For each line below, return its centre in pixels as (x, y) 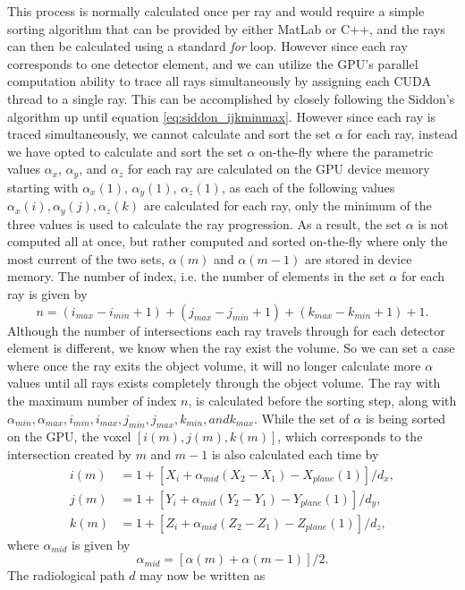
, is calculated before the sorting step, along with (322, 401)
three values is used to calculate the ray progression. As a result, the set (204, 223)
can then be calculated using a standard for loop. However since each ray (207, 46)
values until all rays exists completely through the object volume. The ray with (224, 383)
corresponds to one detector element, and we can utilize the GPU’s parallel (213, 63)
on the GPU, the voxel (69, 436)
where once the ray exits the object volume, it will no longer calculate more (214, 365)
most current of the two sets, (86, 258)
